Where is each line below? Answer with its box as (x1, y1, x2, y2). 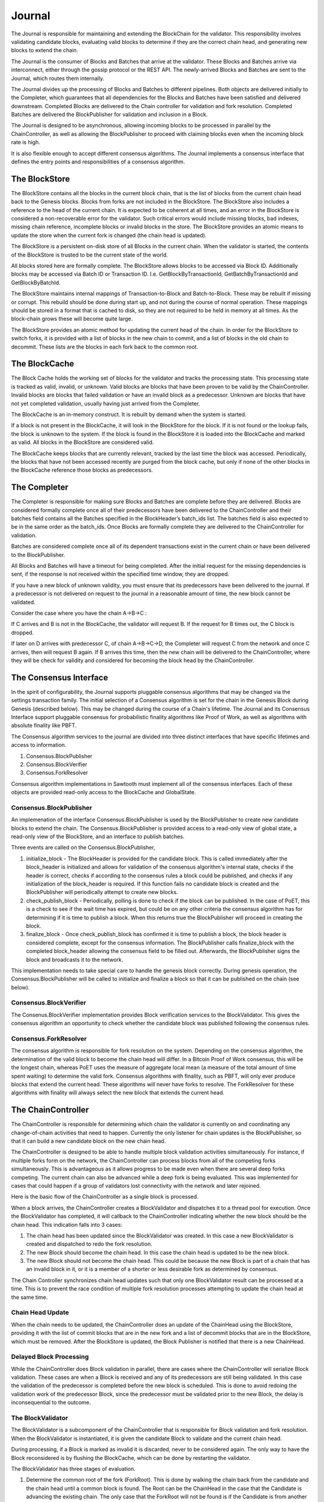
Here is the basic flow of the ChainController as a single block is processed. (11, 1193, 199, 1200)
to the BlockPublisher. (11, 551, 65, 558)
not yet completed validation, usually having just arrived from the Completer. (11, 400, 200, 407)
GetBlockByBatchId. (11, 279, 61, 286)
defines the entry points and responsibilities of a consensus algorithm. (11, 158, 185, 165)
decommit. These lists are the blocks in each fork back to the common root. (11, 343, 198, 350)
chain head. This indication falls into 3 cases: (11, 1221, 122, 1228)
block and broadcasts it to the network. (26, 956, 124, 963)
